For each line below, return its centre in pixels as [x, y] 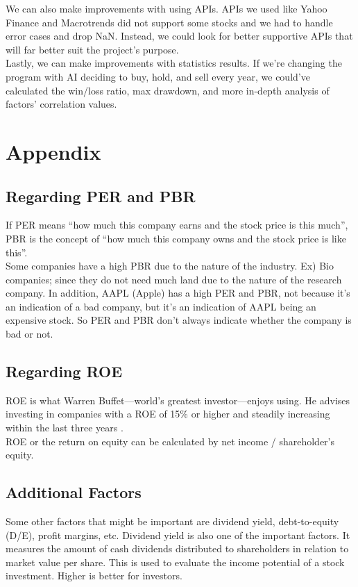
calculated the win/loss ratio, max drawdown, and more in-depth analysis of [168, 90]
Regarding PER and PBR [101, 196]
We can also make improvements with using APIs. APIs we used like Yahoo [167, 8]
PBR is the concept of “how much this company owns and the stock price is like [176, 238]
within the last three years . [65, 428]
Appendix [53, 151]
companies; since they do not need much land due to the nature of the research [174, 279]
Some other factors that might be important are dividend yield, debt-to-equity [172, 521]
